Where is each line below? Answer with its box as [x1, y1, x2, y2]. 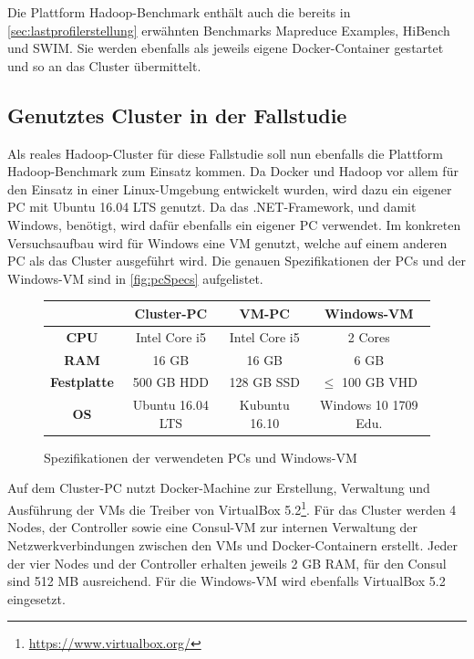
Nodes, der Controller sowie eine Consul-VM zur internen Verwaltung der [7, 518, 418, 537]
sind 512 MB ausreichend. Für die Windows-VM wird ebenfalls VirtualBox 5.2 [7, 571, 446, 591]
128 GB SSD [229, 372, 300, 392]
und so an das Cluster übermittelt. [7, 56, 201, 75]
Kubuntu [239, 395, 290, 414]
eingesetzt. [7, 589, 66, 608]
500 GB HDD [132, 372, 209, 392]
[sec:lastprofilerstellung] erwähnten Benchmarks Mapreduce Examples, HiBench [7, 20, 450, 39]
